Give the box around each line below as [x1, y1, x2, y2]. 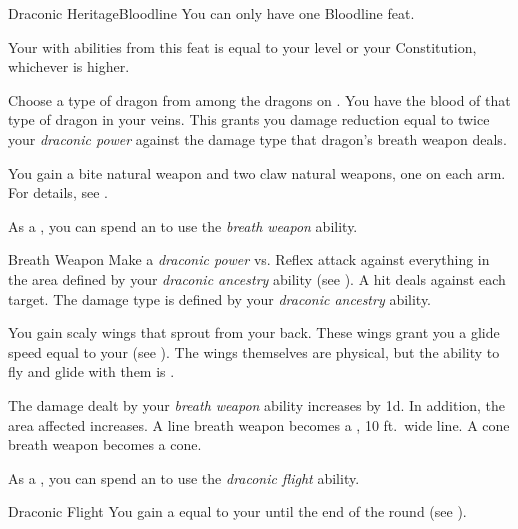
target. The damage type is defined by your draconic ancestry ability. [8, 288, 432, 309]
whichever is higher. [8, 56, 130, 77]
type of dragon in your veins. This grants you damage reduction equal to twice [8, 109, 490, 130]
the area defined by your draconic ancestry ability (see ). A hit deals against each [8, 268, 506, 289]
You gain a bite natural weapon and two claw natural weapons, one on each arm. [8, 162, 506, 183]
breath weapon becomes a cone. [8, 434, 202, 455]
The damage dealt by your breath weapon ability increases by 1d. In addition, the [8, 394, 506, 415]
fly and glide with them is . [8, 361, 175, 382]
